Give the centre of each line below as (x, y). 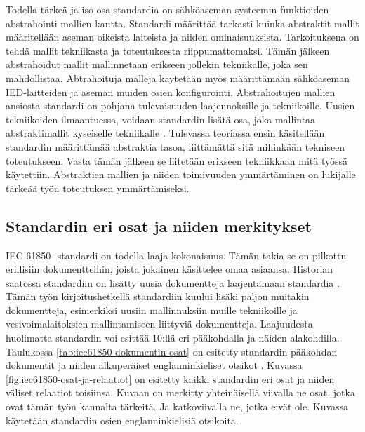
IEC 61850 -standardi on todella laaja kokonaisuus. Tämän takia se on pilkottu (176, 255)
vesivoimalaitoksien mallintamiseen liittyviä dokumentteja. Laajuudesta (159, 324)
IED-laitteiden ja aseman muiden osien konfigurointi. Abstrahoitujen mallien (171, 92)
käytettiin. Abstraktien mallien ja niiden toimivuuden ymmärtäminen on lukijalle (181, 174)
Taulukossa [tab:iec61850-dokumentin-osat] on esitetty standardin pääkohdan (172, 351)
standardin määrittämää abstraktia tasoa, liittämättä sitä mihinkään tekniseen (175, 146)
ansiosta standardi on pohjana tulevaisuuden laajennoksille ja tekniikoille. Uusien (180, 106)
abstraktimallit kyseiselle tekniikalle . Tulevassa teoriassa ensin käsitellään (165, 133)
